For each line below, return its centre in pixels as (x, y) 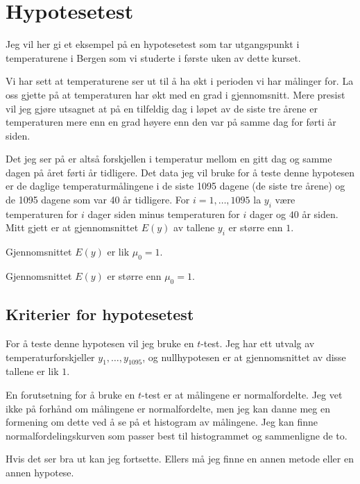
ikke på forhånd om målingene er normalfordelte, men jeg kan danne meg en (168, 408)
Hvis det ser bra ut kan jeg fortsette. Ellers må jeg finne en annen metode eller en (180, 459)
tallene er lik (32, 371)
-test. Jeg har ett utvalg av (258, 343)
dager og (268, 214)
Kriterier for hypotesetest (100, 314)
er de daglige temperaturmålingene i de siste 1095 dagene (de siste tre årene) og (175, 186)
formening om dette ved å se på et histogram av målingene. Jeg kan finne (162, 422)
